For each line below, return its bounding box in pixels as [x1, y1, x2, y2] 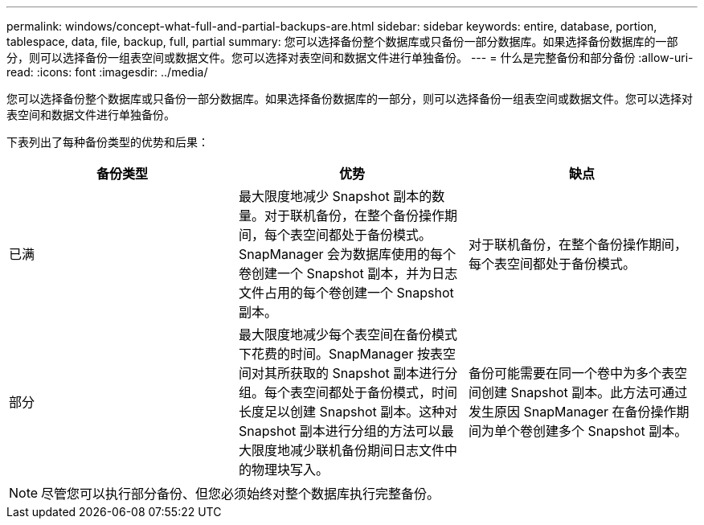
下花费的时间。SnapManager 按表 [238, 346, 444, 362]
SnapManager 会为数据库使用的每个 [238, 246, 456, 262]
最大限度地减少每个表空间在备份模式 [238, 326, 457, 342]
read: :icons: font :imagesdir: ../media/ [6, 65, 208, 79]
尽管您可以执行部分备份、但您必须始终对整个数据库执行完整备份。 [41, 486, 440, 502]
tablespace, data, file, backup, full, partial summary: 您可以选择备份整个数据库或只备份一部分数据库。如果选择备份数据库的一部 [6, 35, 678, 48]
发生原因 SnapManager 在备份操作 [468, 404, 677, 420]
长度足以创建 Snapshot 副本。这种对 [238, 404, 458, 420]
